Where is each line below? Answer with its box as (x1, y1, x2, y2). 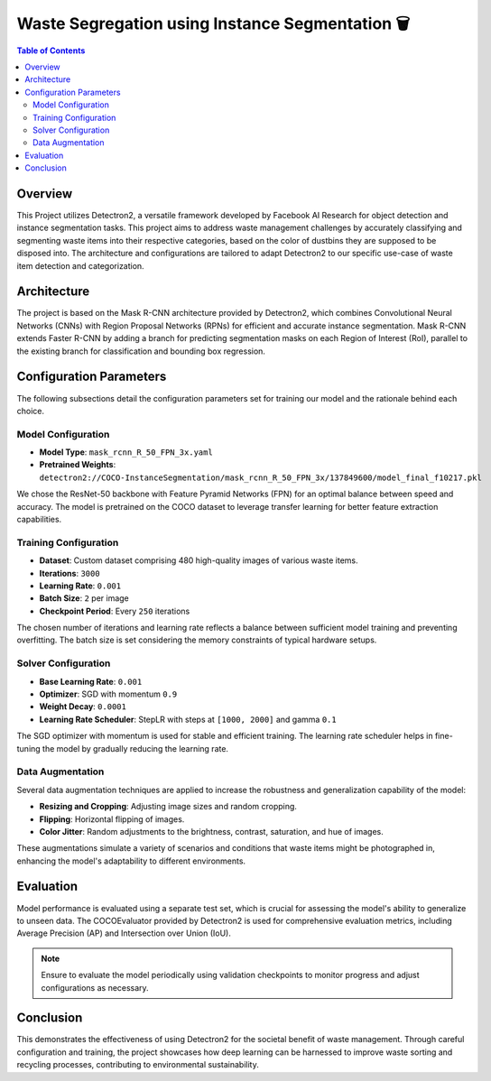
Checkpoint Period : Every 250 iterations (39, 605, 190, 616)
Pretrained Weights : (39, 459, 116, 470)
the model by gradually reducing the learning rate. (42, 743, 229, 753)
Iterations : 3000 (39, 568, 100, 578)
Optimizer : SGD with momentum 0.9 (39, 688, 178, 699)
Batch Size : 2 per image (39, 593, 130, 604)
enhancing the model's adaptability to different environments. (16, 855, 246, 866)
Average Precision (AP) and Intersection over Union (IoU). (16, 928, 232, 938)
